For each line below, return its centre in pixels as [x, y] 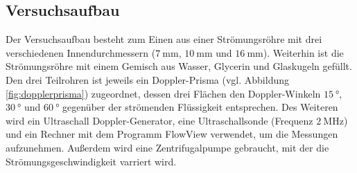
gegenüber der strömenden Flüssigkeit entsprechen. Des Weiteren [200, 107]
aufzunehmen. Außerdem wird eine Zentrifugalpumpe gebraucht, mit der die [167, 147]
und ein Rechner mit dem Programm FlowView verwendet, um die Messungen [172, 134]
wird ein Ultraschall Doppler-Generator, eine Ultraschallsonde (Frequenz [159, 120]
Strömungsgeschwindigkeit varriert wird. [91, 161]
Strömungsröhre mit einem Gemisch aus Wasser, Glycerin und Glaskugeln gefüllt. [179, 66]
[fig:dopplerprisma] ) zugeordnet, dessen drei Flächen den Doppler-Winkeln [163, 93]
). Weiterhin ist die [303, 52]
